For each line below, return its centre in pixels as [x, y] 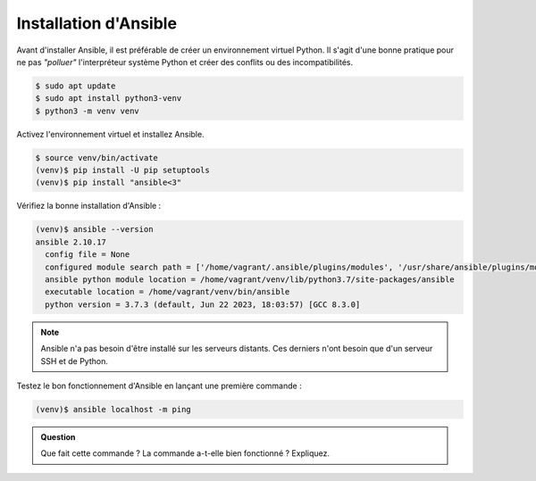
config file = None [88, 255]
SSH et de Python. [75, 361]
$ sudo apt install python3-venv [109, 99]
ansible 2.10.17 [71, 242]
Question [58, 436]
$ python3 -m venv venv [88, 111]
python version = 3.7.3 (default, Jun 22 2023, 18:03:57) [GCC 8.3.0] [203, 304]
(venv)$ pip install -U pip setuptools [122, 170]
